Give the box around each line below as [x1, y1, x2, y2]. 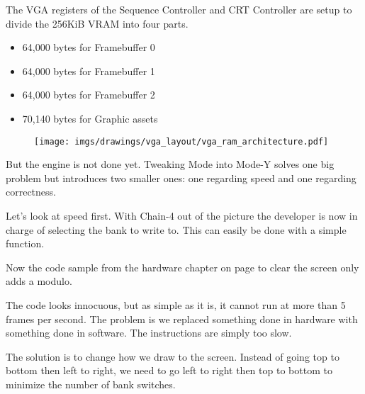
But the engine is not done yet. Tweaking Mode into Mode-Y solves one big [6, 157, 335, 171]
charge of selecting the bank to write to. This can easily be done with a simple [6, 222, 347, 237]
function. [6, 236, 45, 251]
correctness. [6, 184, 56, 199]
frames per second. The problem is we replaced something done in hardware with [6, 311, 358, 326]
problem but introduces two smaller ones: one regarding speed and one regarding [6, 170, 356, 185]
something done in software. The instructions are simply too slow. [6, 325, 292, 340]
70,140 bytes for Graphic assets [22, 111, 158, 125]
